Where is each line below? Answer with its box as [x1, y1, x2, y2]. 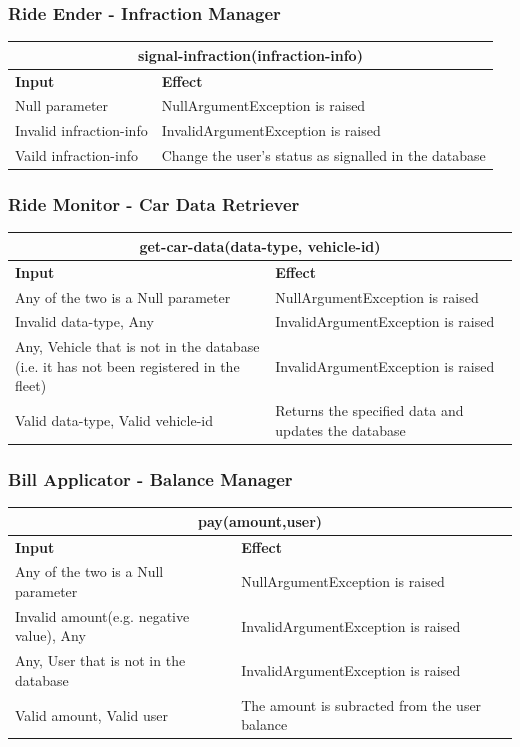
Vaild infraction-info [15, 145, 138, 166]
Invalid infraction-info [15, 120, 148, 141]
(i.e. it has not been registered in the [15, 355, 240, 376]
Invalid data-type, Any [15, 311, 154, 332]
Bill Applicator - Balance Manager [8, 466, 293, 491]
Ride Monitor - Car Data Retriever [8, 192, 300, 217]
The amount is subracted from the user [241, 694, 482, 715]
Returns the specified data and [275, 400, 464, 421]
